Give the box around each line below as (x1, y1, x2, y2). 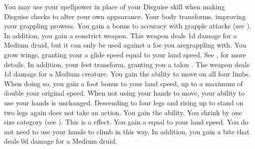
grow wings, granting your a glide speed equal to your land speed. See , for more (4, 49, 246, 59)
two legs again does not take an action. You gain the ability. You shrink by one (4, 107, 242, 117)
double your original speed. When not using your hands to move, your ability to (4, 88, 245, 98)
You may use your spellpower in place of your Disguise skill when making (4, 1, 225, 11)
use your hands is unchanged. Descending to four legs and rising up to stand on (4, 97, 244, 107)
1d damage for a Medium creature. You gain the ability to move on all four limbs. (4, 69, 251, 79)
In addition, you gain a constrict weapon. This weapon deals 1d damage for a (4, 30, 237, 40)
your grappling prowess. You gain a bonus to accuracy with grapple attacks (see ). (4, 21, 252, 31)
